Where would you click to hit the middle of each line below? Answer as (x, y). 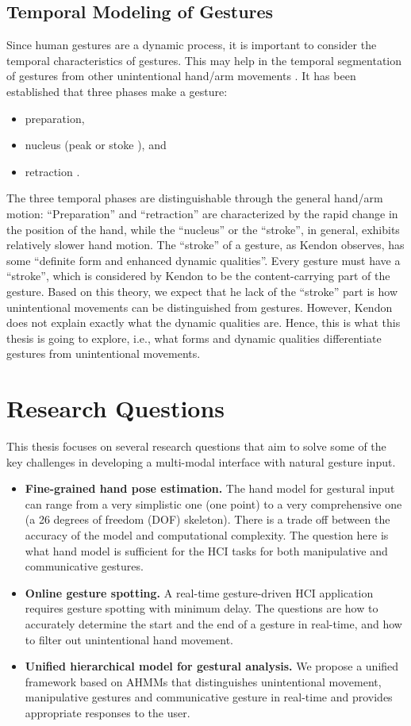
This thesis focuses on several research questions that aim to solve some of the (196, 446)
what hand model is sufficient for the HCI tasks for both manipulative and (206, 550)
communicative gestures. (84, 566)
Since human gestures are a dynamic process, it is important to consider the (192, 45)
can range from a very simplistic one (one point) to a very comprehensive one (213, 503)
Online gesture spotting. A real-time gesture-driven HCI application (199, 592)
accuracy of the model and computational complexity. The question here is (207, 534)
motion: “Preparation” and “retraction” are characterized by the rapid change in (202, 213)
